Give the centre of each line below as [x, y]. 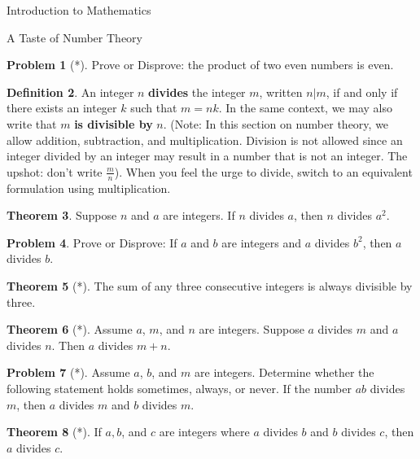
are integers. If [199, 215]
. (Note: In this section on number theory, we [276, 123]
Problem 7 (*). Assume [68, 372]
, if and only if [362, 92]
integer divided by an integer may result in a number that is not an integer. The [207, 156]
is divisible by [114, 123]
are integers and [262, 242]
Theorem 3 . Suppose [62, 215]
